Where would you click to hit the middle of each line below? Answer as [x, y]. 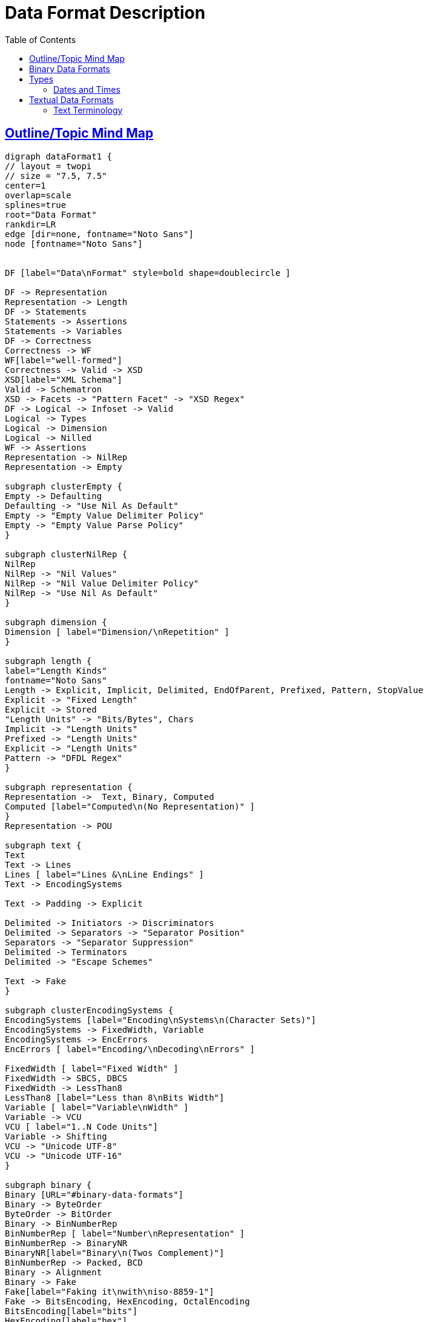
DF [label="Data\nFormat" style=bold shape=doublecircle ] [148, 273]
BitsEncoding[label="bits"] [71, 1311]
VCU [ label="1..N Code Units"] [81, 1126]
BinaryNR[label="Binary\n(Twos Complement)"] [115, 1253]
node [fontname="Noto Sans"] [74, 243]
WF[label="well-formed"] [64, 360]
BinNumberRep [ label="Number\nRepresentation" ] [125, 1233]
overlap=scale [38, 195]
